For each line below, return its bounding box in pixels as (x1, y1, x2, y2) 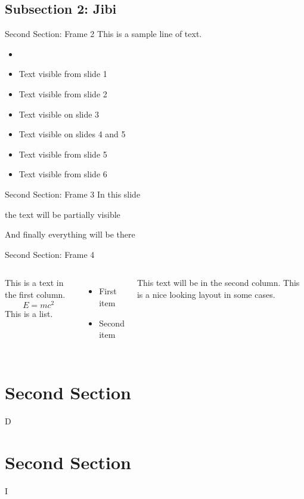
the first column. (5, 288, 66, 300)
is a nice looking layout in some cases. (137, 288, 275, 300)
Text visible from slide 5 (18, 147, 107, 160)
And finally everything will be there (5, 228, 135, 241)
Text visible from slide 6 (18, 168, 107, 180)
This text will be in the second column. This (137, 276, 300, 289)
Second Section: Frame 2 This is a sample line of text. (5, 27, 202, 40)
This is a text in (5, 276, 64, 289)
